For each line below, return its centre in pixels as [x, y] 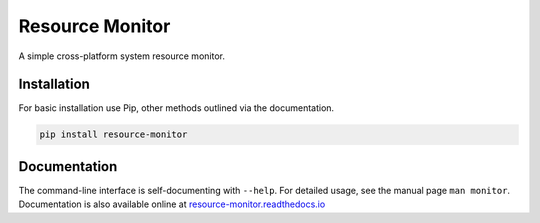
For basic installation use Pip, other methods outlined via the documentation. [176, 108]
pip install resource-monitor [113, 134]
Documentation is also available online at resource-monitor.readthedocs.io [172, 204]
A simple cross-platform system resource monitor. [121, 56]
